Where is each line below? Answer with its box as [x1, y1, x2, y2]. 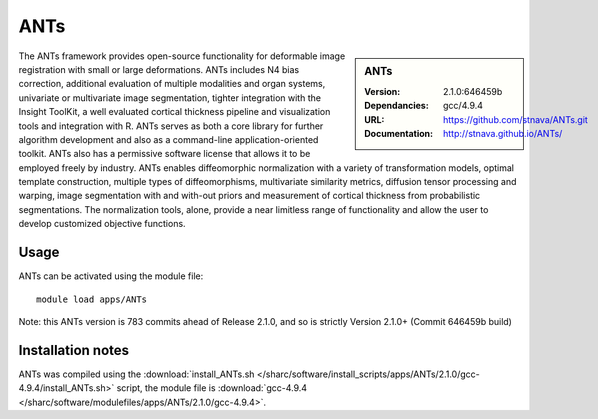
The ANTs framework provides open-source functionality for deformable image [18, 50, 346, 62]
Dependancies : [364, 100, 429, 112]
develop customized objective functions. [18, 218, 186, 230]
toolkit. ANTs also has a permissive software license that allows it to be [18, 148, 311, 160]
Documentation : [364, 127, 434, 139]
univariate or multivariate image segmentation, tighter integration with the [18, 91, 322, 104]
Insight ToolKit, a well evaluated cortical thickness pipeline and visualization [18, 106, 331, 118]
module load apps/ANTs [36, 293, 148, 305]
